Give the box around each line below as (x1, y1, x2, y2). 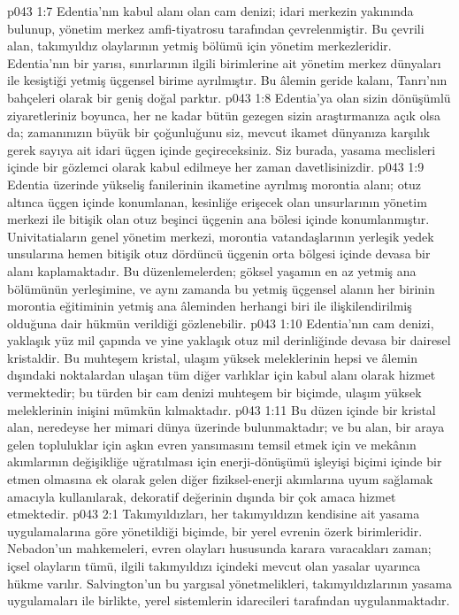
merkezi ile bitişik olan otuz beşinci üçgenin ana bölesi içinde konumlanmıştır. (7, 210, 430, 228)
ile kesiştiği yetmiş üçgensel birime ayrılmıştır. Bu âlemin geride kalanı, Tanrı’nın (7, 71, 448, 89)
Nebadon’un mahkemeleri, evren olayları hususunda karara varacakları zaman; (7, 539, 432, 557)
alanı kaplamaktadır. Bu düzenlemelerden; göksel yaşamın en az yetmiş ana (7, 261, 417, 280)
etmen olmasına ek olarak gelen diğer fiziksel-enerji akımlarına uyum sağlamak (7, 470, 433, 488)
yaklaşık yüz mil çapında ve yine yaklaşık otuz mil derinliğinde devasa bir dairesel (7, 331, 451, 350)
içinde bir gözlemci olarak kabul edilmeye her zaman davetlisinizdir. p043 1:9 (7, 158, 425, 176)
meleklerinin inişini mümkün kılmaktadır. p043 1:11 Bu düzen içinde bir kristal (7, 400, 436, 419)
